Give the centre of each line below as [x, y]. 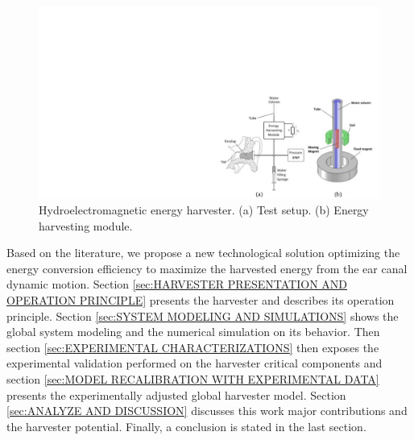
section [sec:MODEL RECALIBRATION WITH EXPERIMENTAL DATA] [193, 379]
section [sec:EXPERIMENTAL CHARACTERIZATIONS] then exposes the [193, 347]
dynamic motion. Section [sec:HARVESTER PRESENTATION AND [177, 284]
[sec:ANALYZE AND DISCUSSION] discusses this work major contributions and [207, 411]
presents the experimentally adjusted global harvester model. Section [176, 394]
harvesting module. [86, 225]
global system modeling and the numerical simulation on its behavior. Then [193, 332]
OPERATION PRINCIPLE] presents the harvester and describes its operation [201, 300]
